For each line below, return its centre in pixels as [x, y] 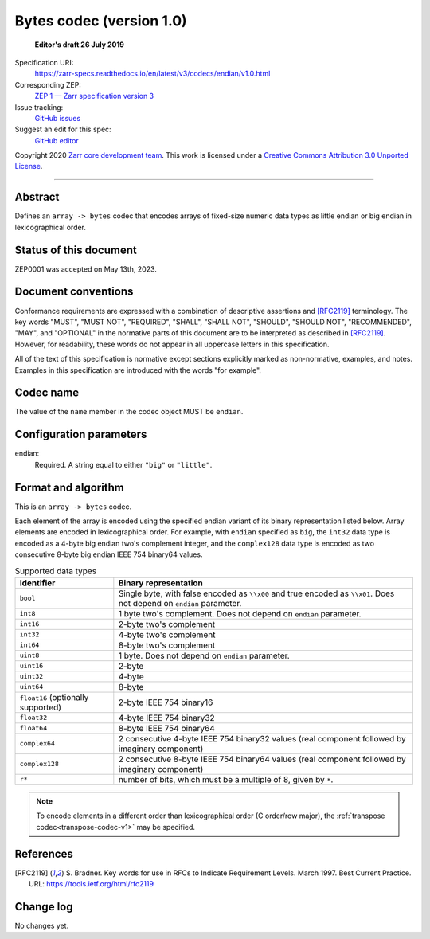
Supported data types [56, 571]
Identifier [37, 583]
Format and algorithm [70, 487]
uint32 [31, 677]
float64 [33, 728]
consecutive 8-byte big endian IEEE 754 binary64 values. [109, 554]
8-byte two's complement [167, 645]
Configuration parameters [81, 434]
